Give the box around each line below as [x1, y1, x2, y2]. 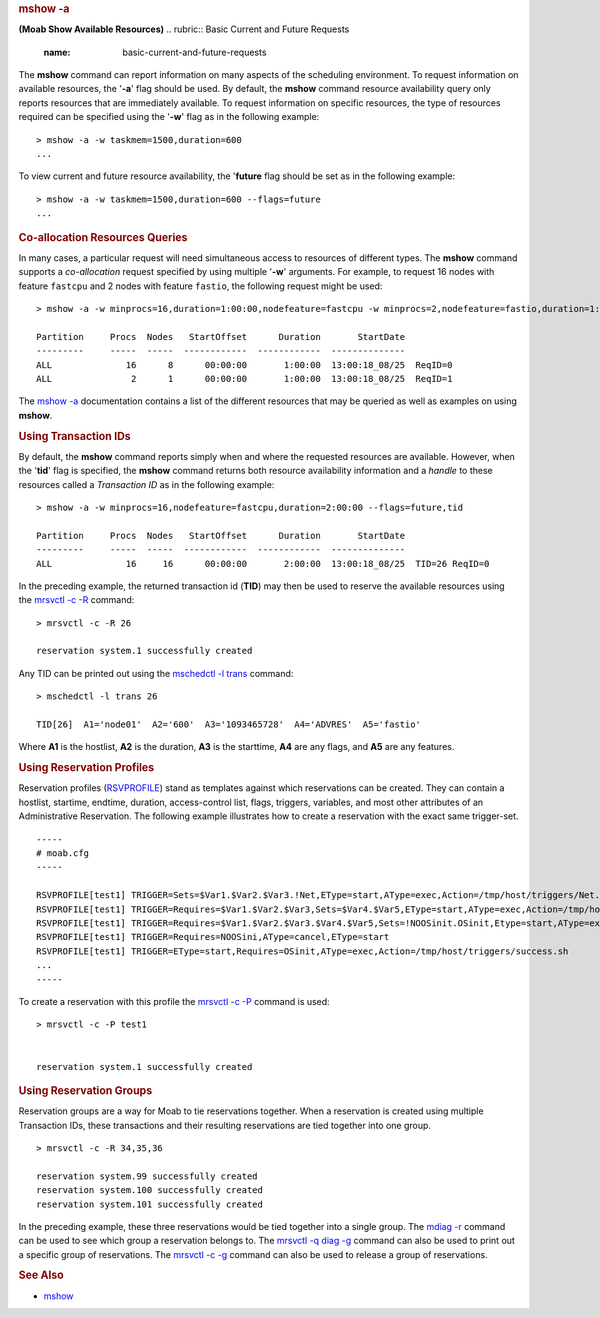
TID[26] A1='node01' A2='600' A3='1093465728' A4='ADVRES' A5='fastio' [36, 719, 422, 730]
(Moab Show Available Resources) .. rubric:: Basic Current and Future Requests [18, 23, 350, 35]
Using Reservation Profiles [18, 761, 155, 775]
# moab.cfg [36, 848, 90, 859]
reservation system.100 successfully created [36, 1185, 264, 1196]
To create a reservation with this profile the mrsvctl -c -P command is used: [18, 995, 330, 1007]
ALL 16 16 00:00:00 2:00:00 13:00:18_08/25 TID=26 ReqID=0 [36, 558, 490, 569]
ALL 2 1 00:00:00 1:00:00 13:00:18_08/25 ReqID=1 [36, 373, 453, 384]
